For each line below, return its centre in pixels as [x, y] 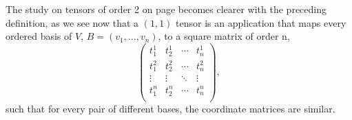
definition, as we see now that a [72, 22]
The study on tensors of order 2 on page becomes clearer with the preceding [166, 9]
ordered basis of [39, 36]
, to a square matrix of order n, [224, 36]
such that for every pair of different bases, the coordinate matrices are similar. [170, 108]
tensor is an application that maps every [261, 22]
